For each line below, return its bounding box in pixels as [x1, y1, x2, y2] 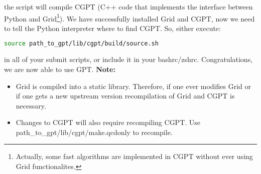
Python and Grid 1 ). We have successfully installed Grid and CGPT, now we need [4, 11, 255, 23]
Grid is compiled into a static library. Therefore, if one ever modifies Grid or [16, 80, 251, 91]
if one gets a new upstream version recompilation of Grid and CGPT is [16, 90, 235, 101]
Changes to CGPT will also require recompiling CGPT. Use [16, 117, 201, 127]
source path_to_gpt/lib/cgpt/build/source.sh [4, 40, 159, 47]
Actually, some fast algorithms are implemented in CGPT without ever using [16, 151, 253, 161]
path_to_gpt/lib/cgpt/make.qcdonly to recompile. [16, 126, 173, 137]
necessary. [16, 100, 46, 110]
